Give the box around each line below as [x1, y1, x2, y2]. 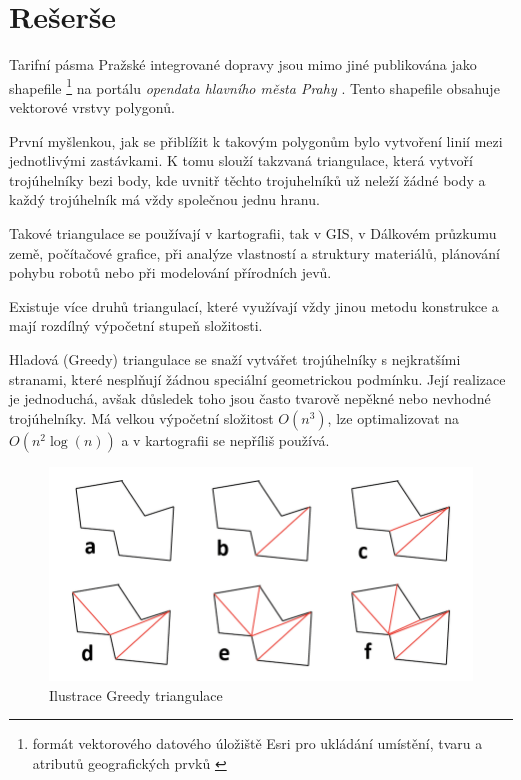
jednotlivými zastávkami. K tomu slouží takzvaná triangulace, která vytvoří [9, 150, 473, 171]
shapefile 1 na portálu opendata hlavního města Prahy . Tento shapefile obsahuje [9, 74, 500, 98]
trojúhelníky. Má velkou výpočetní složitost [9, 407, 274, 428]
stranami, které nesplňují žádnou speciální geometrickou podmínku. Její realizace [9, 368, 506, 389]
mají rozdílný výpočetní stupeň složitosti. [9, 315, 263, 336]
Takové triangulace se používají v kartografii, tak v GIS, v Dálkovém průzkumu [9, 222, 497, 243]
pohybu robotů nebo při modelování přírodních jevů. [9, 262, 332, 283]
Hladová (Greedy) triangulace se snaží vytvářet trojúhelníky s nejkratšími [9, 348, 461, 369]
